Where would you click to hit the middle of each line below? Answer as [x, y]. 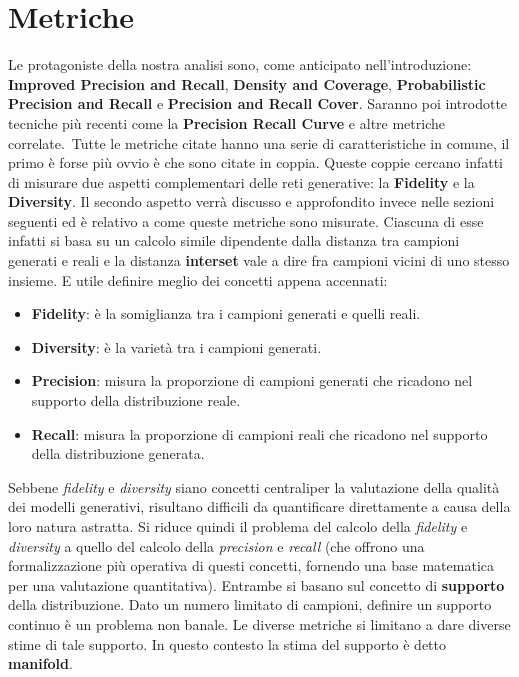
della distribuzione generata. [118, 453]
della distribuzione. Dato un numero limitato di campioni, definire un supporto [250, 604]
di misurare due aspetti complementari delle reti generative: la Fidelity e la [241, 181]
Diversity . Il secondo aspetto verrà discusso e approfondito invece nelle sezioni [251, 201]
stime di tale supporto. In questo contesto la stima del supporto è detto [227, 643]
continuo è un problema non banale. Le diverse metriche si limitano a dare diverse [259, 623]
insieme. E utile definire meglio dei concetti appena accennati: [198, 279]
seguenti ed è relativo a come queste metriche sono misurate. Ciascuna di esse [246, 220]
